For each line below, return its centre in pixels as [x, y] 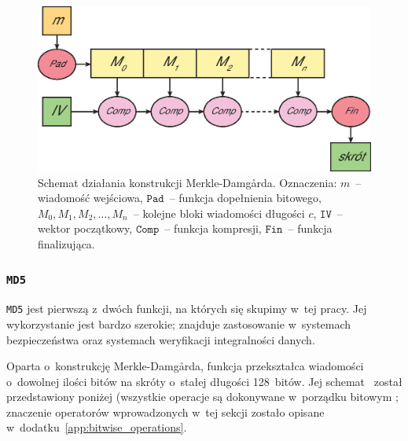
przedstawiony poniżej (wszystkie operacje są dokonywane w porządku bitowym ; [202, 397]
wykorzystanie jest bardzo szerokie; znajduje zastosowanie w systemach [179, 323]
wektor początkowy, [85, 228]
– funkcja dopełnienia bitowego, [245, 198]
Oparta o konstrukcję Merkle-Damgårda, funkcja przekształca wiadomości [185, 366]
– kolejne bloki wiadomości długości [219, 213]
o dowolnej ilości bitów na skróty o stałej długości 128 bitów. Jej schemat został [204, 381]
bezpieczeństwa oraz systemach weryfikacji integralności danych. [161, 339]
